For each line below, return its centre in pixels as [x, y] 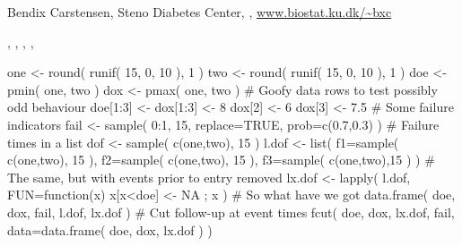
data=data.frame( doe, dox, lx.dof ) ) [110, 229]
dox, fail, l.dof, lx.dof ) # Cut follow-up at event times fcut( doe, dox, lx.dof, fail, [231, 212]
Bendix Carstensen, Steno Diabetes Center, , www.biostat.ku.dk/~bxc [200, 12]
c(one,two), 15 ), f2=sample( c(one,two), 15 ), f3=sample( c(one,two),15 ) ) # [221, 160]
